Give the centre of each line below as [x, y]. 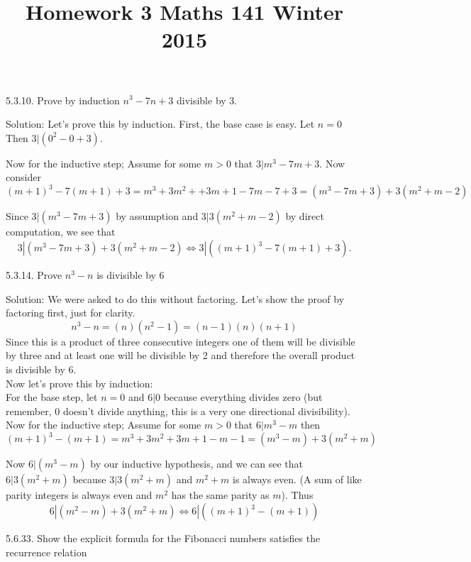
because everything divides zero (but [243, 397]
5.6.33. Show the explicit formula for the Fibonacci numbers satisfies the [163, 538]
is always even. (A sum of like [297, 479]
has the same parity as [220, 495]
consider [23, 177]
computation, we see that [61, 232]
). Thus [297, 495]
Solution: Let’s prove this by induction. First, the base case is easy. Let [160, 124]
